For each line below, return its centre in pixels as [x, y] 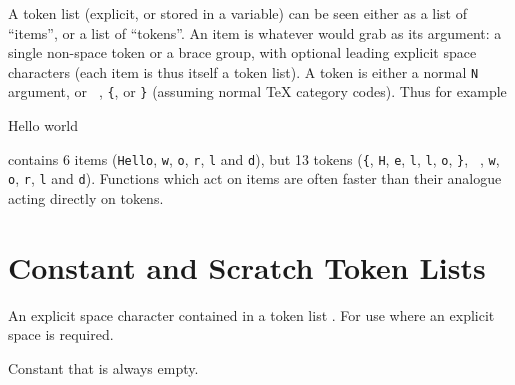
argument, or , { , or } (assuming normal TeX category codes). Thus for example [257, 91]
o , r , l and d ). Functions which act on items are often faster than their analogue [255, 178]
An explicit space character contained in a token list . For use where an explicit [251, 314]
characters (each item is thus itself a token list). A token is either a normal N [243, 71]
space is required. [61, 334]
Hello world [43, 125]
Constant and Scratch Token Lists [247, 266]
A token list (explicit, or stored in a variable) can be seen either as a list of [238, 13]
